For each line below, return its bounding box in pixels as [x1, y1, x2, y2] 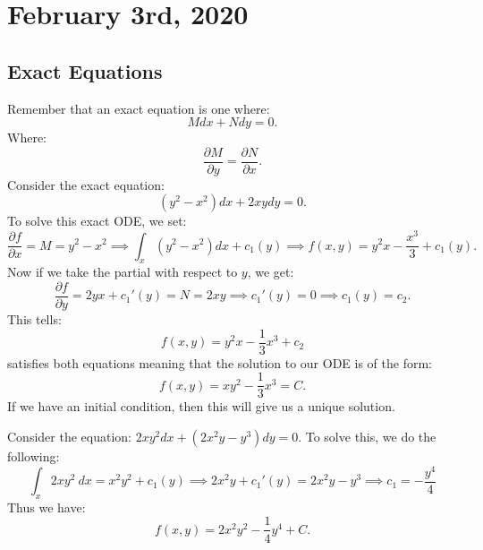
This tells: [7, 310, 62, 329]
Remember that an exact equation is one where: [7, 99, 270, 117]
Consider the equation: [7, 426, 131, 445]
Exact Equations [7, 56, 163, 84]
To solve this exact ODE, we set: [7, 211, 187, 230]
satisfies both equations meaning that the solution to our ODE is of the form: [7, 353, 433, 372]
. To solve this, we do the [298, 426, 436, 445]
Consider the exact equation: [7, 175, 165, 193]
